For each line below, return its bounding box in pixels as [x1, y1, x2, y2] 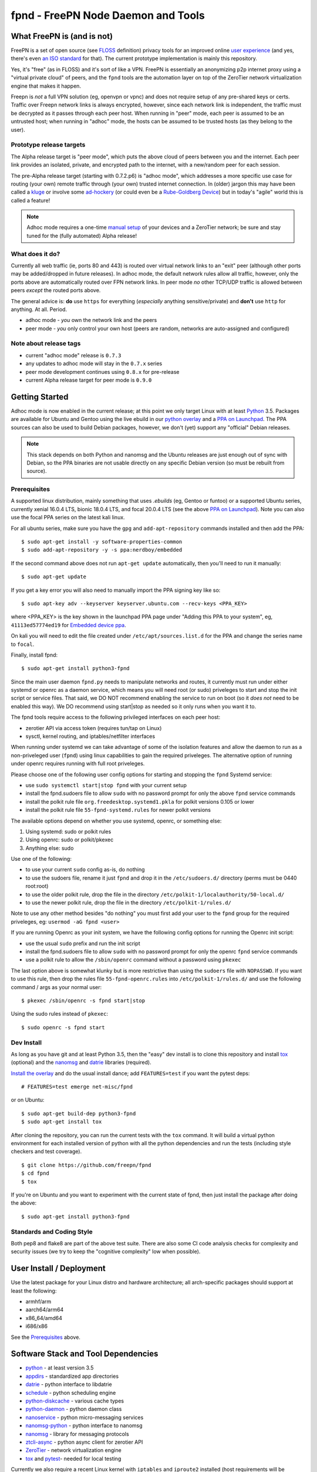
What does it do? [11, 250, 60, 258]
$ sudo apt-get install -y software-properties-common [21, 538, 183, 545]
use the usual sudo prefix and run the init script [25, 940, 140, 947]
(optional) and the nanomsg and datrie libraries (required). [11, 1059, 152, 1066]
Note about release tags [11, 339, 81, 347]
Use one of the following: [11, 856, 72, 863]
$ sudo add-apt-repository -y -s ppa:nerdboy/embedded [21, 546, 183, 553]
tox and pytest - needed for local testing [25, 1455, 122, 1462]
